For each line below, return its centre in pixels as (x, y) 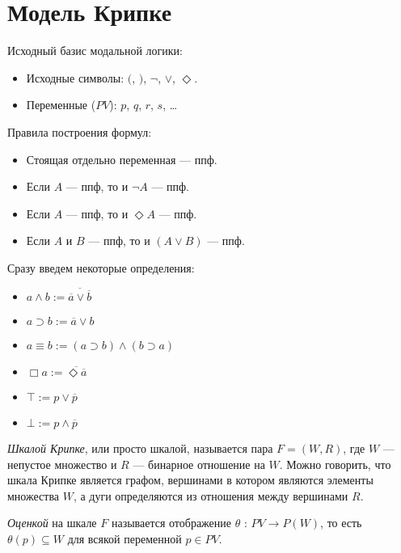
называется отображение (171, 523)
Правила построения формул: (80, 131)
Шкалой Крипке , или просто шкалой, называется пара (140, 447)
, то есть (341, 523)
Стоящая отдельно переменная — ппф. (122, 159)
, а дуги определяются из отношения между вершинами (211, 495)
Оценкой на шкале (52, 523)
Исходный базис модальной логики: (95, 51)
